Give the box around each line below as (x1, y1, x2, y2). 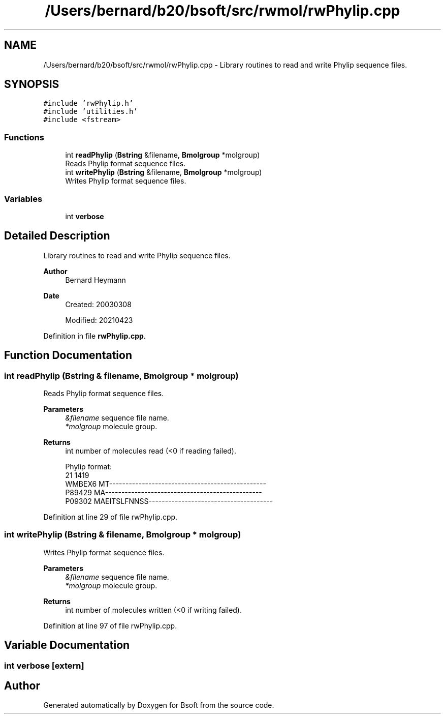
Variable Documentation (4, 639, 130, 652)
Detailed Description (4, 229, 110, 243)
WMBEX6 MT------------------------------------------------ (65, 480, 266, 488)
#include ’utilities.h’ (43, 107, 138, 116)
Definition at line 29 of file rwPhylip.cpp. (43, 513, 178, 521)
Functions (4, 132, 44, 142)
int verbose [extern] (4, 660, 84, 671)
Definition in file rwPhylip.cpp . (43, 331, 146, 340)
